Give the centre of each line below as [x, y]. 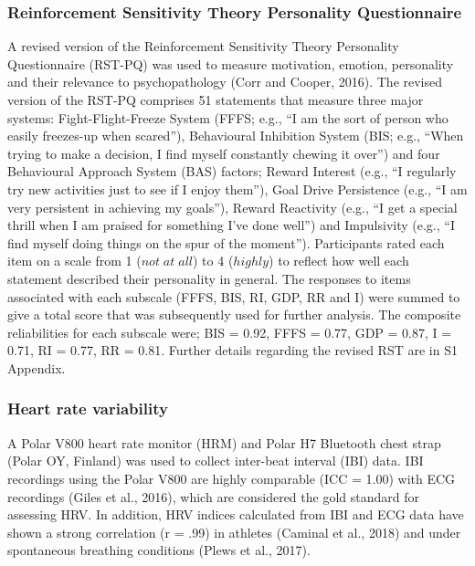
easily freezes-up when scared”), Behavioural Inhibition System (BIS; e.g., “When [236, 136]
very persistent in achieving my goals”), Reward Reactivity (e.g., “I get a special [232, 207]
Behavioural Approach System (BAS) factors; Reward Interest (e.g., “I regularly [232, 171]
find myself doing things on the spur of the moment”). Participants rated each [226, 242]
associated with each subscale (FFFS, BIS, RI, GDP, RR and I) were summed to [234, 296]
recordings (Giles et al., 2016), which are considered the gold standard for [213, 496]
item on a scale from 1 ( [74, 261]
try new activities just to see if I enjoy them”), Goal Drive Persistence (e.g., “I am [237, 189]
